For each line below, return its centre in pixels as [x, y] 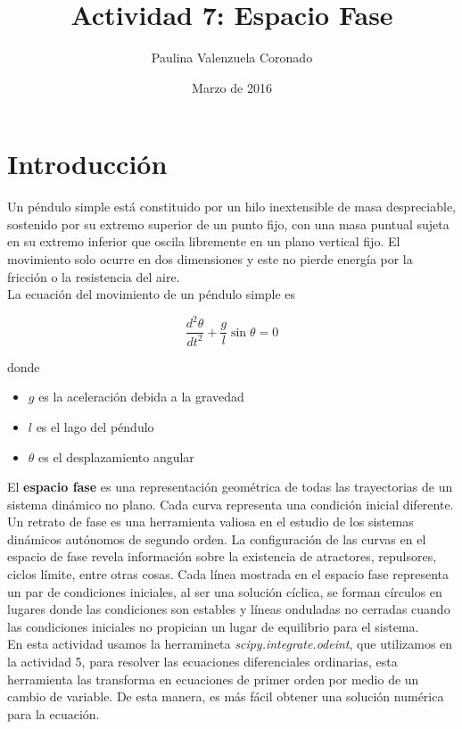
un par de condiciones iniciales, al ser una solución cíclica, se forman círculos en [225, 591]
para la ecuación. [54, 713]
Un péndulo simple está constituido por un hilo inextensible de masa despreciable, [232, 207]
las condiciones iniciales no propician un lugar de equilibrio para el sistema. [213, 626]
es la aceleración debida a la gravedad [141, 397]
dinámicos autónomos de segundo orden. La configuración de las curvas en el [217, 538]
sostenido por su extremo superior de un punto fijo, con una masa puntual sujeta [228, 224]
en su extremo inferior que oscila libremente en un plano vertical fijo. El [204, 241]
